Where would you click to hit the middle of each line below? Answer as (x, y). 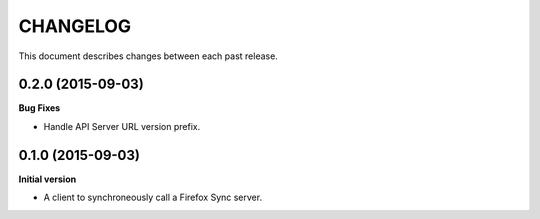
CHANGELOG (75, 26)
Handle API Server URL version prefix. (122, 126)
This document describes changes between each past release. (148, 56)
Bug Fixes (39, 108)
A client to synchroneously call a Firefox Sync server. (153, 197)
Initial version (47, 179)
